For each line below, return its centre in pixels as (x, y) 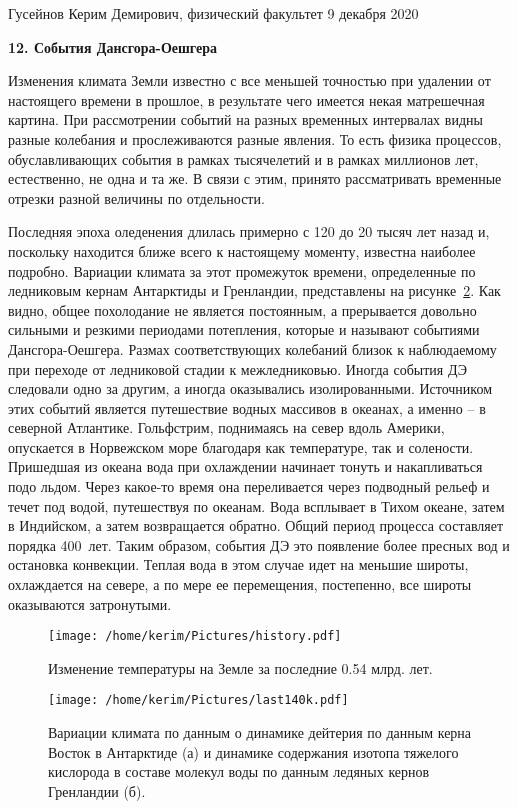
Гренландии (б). (97, 790)
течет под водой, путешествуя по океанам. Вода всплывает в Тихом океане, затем (256, 505)
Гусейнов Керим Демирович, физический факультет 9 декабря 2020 (213, 13)
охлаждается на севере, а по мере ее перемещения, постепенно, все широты (240, 584)
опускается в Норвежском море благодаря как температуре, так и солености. (241, 446)
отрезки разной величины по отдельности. (136, 197)
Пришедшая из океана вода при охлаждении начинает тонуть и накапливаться (245, 466)
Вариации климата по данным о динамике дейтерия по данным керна (260, 732)
